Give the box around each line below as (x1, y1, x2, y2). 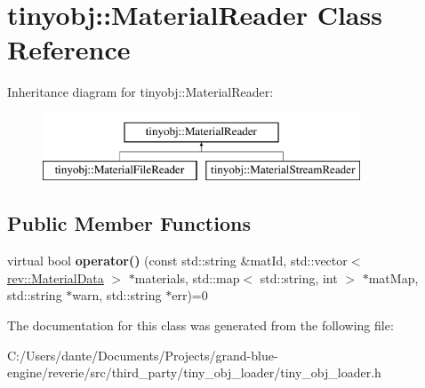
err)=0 (172, 286, 208, 305)
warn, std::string (72, 286, 162, 305)
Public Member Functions (7, 210, 251, 237)
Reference (7, 31, 131, 67)
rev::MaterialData (7, 268, 104, 287)
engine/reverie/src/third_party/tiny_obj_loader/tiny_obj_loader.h (7, 363, 381, 382)
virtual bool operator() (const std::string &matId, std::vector (7, 251, 348, 270)
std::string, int (260, 268, 338, 287)
